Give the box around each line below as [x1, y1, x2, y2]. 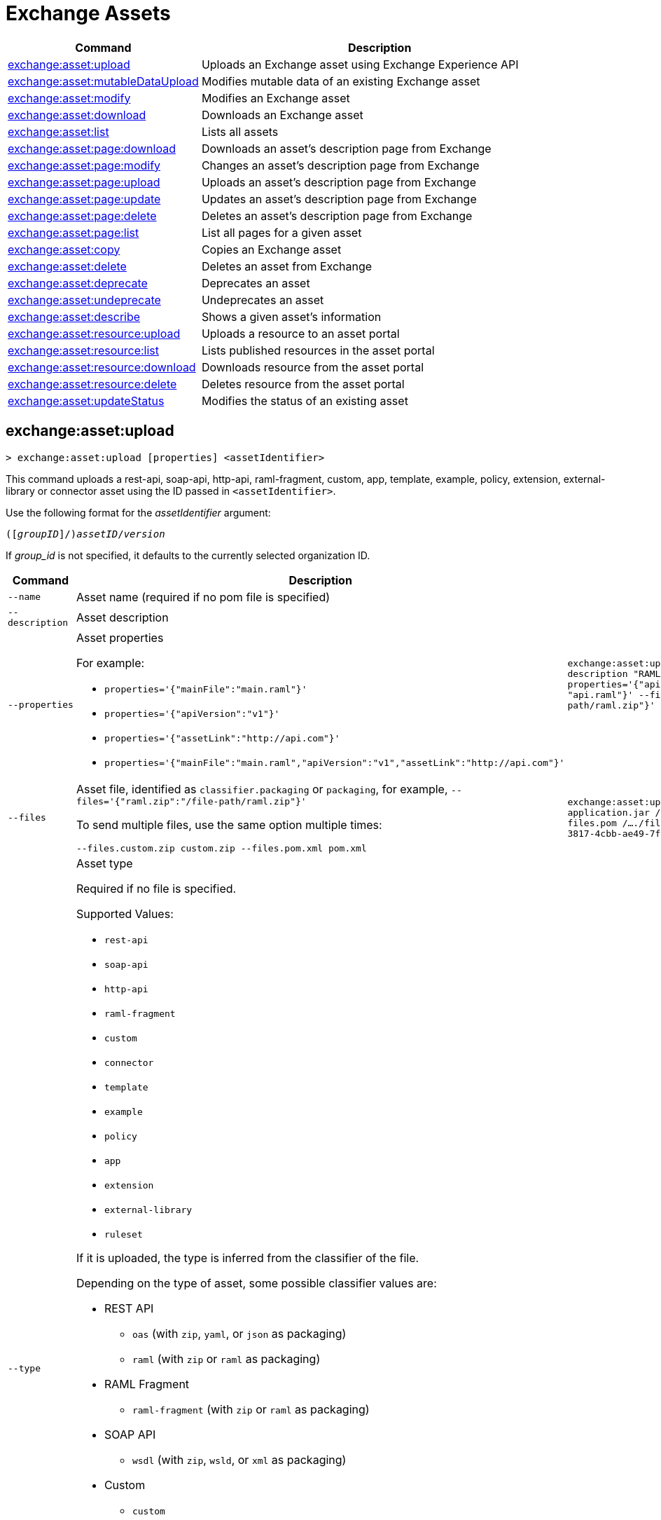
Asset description [76, 610, 169, 624]
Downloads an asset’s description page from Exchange [201, 141, 492, 156]
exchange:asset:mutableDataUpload [8, 74, 199, 88]
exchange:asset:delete [8, 259, 127, 273]
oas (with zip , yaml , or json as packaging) [132, 1326, 347, 1341]
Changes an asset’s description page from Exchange [201, 158, 480, 172]
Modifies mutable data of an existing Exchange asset [201, 74, 480, 88]
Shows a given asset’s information [201, 309, 382, 324]
